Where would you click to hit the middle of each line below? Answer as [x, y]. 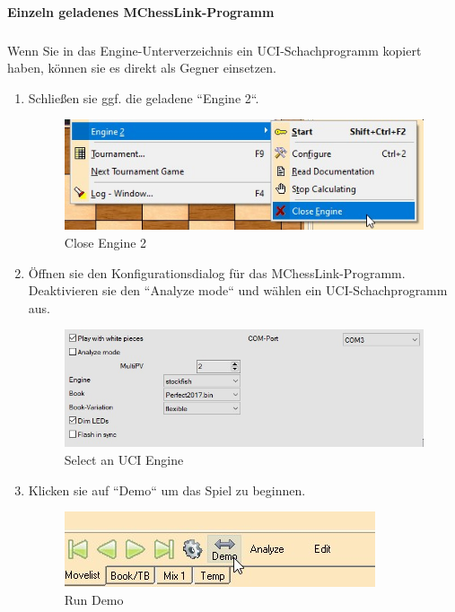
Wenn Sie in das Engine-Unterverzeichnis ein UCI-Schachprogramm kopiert [214, 50]
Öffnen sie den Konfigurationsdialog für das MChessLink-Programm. [217, 272]
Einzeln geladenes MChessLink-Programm [141, 11]
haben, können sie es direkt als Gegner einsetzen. [142, 68]
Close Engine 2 [105, 242]
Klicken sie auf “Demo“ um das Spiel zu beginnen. [167, 490]
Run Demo [94, 599]
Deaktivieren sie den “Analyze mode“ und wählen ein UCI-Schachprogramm [238, 290]
